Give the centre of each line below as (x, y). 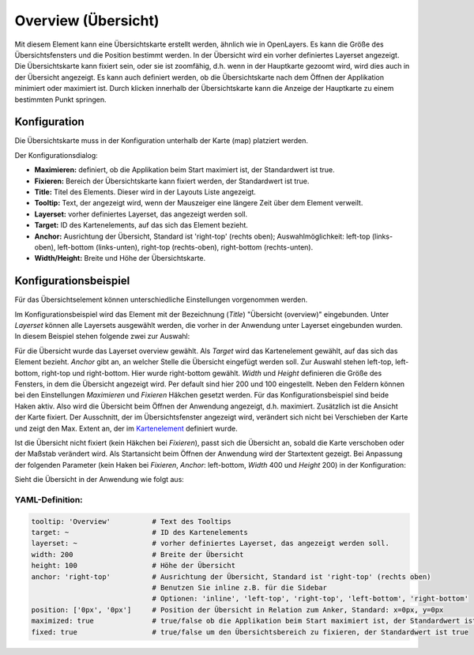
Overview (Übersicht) (87, 21)
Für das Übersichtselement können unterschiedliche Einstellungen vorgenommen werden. (161, 299)
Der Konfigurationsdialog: (56, 155)
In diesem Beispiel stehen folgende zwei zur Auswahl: (102, 337)
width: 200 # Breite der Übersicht (137, 554)
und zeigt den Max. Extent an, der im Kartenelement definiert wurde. (126, 428)
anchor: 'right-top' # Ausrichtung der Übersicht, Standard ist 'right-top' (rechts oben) (231, 576)
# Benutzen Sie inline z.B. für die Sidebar (240, 587)
